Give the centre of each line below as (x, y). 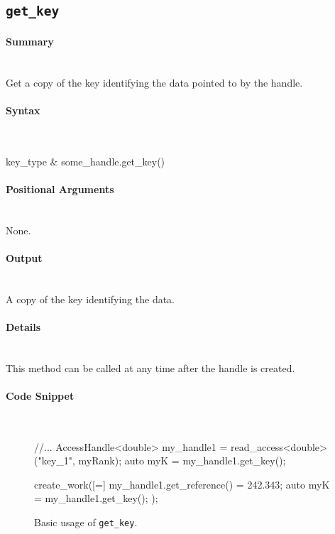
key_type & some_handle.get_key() (86, 161)
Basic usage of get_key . (86, 522)
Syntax (23, 110)
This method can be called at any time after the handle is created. (150, 367)
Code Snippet (40, 395)
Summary (30, 41)
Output (24, 257)
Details (23, 326)
